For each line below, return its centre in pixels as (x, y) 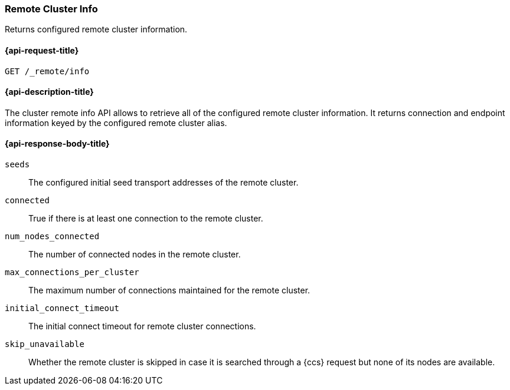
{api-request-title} (42, 50)
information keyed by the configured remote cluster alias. (116, 123)
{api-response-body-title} (57, 144)
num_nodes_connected (52, 237)
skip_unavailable (45, 344)
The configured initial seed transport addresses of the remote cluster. (164, 183)
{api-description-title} (49, 92)
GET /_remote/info (47, 71)
